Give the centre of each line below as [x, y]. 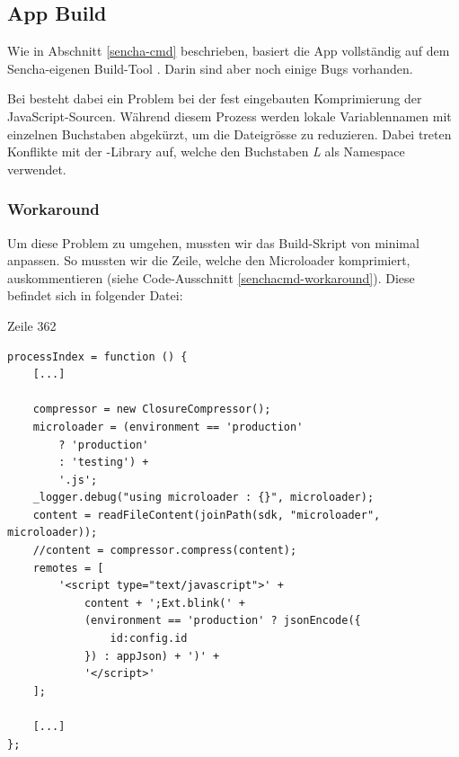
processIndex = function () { [97, 356]
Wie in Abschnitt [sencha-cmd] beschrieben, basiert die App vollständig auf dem [229, 51]
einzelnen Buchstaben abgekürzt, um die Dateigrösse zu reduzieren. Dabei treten [229, 134]
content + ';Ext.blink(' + [164, 603]
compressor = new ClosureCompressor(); [152, 410]
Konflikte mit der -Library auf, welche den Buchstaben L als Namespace [206, 151]
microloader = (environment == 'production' [168, 427]
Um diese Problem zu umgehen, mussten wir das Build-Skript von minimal [213, 242]
